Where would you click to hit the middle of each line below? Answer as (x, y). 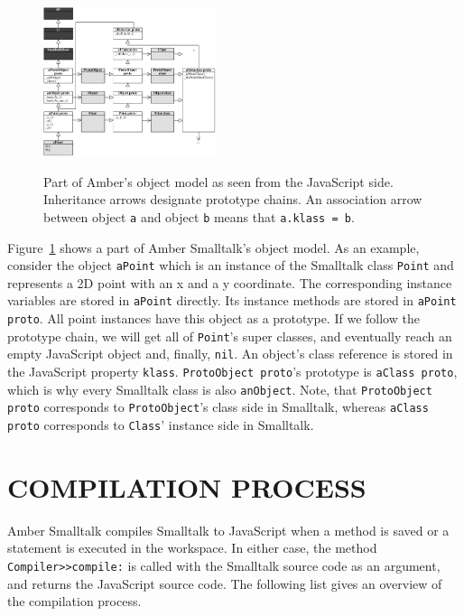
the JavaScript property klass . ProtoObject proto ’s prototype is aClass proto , (232, 371)
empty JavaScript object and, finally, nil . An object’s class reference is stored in (230, 354)
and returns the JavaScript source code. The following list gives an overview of (225, 583)
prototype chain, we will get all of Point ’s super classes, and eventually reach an (230, 336)
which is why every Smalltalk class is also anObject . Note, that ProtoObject (220, 389)
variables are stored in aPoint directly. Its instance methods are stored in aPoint (232, 300)
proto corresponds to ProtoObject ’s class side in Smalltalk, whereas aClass (218, 407)
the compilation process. (74, 601)
